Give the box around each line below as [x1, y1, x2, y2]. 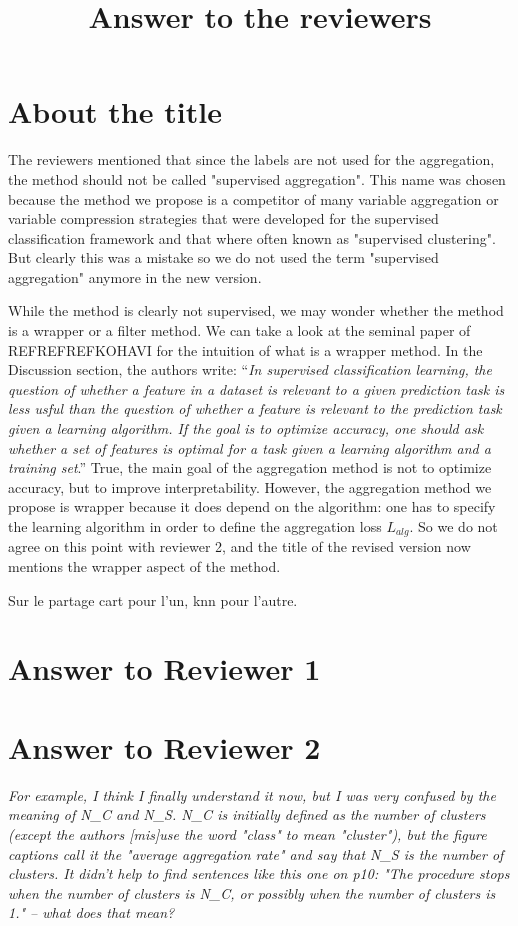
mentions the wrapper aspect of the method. [8, 556, 281, 577]
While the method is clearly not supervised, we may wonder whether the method [8, 300, 504, 321]
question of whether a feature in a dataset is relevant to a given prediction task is [8, 378, 505, 399]
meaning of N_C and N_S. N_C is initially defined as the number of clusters [8, 804, 486, 825]
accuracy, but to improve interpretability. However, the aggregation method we [8, 476, 492, 497]
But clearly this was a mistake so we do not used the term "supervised [8, 247, 439, 268]
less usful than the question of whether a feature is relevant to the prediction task [8, 398, 502, 419]
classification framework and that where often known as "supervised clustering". [8, 227, 496, 248]
